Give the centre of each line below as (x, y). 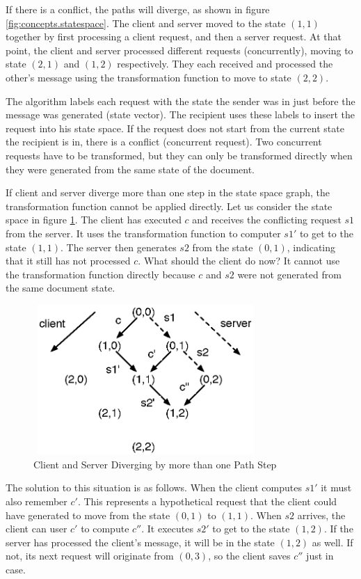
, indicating (311, 247)
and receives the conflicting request (267, 220)
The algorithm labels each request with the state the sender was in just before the (180, 101)
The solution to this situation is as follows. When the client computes (154, 487)
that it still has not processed (68, 261)
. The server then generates (119, 247)
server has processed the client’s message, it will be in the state (140, 542)
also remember (37, 501)
